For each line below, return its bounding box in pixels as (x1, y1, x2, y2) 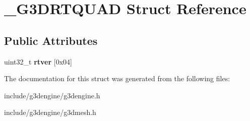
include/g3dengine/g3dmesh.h (4, 107, 96, 117)
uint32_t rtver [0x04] (4, 56, 72, 67)
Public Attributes (4, 32, 98, 48)
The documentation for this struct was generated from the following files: (4, 73, 230, 84)
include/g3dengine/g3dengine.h (4, 90, 100, 100)
